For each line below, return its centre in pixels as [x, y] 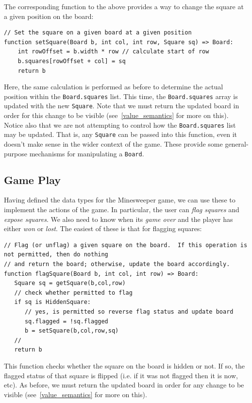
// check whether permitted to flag [73, 293]
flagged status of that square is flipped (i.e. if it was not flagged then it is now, [121, 375]
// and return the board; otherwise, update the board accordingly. [117, 264]
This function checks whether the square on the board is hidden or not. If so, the [124, 365]
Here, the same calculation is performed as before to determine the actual [114, 87]
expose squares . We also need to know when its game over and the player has [118, 219]
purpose [16, 153]
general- [237, 143]
